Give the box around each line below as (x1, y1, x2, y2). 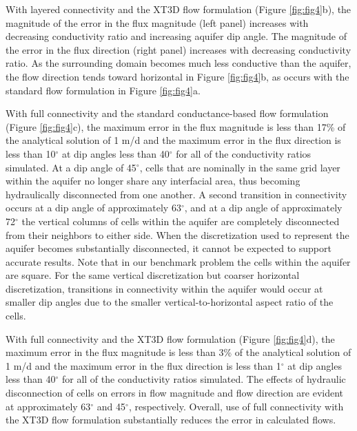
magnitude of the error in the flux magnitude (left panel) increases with (6, 15, 309, 30)
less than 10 (6, 146, 56, 160)
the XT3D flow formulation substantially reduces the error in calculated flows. (6, 412, 336, 427)
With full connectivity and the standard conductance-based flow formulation (6, 106, 329, 120)
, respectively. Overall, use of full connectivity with (128, 399, 344, 413)
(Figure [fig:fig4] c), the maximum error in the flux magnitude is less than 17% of (6, 119, 346, 134)
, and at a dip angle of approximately (184, 200, 343, 215)
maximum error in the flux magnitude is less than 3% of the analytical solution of (6, 345, 351, 359)
